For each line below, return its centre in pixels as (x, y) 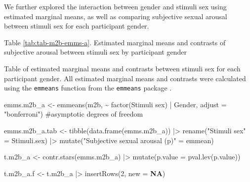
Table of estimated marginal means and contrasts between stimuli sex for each (122, 68)
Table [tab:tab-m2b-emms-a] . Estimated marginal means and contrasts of (115, 42)
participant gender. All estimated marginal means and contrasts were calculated (125, 78)
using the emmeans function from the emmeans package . (88, 88)
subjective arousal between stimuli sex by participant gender (95, 52)
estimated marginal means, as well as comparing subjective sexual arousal (116, 16)
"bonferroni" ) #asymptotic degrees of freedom (74, 114)
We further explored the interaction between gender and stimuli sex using (115, 6)
